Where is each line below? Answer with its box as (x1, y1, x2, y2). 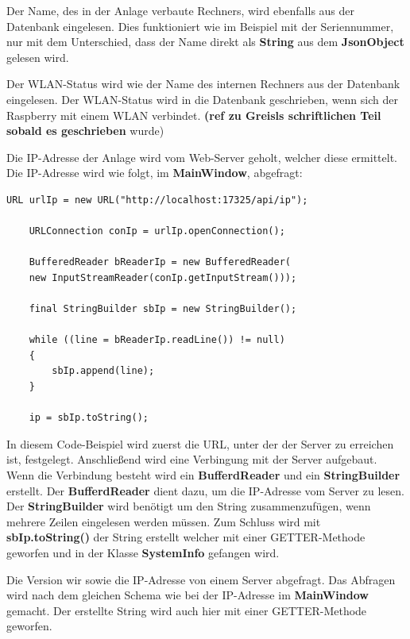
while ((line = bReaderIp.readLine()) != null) (29, 334, 285, 346)
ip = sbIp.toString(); (29, 412, 149, 424)
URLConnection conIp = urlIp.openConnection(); (29, 225, 285, 237)
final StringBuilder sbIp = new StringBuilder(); (29, 303, 297, 315)
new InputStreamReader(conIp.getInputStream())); (29, 271, 297, 283)
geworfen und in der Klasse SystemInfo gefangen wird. (6, 545, 280, 560)
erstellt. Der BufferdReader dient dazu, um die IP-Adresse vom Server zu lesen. (6, 482, 404, 498)
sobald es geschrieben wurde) (6, 122, 164, 139)
